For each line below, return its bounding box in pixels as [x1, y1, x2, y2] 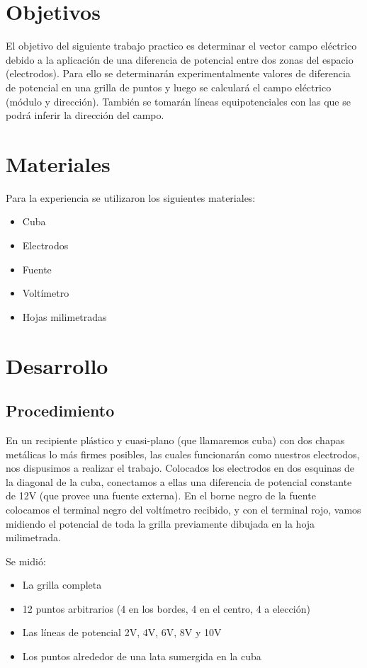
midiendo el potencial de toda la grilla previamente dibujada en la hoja [6, 516, 315, 531]
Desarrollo [6, 351, 108, 380]
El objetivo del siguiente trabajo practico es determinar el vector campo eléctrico [6, 38, 357, 53]
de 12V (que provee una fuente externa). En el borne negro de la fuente [6, 488, 316, 503]
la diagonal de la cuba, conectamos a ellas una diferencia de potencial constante [6, 474, 352, 489]
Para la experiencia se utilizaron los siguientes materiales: [6, 190, 256, 205]
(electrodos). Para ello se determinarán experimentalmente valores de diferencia [6, 66, 351, 81]
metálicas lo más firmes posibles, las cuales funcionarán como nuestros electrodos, [6, 446, 360, 461]
